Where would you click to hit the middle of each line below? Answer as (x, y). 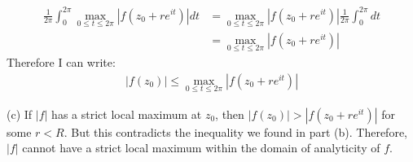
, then (230, 114)
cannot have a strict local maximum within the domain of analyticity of (201, 148)
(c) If (20, 114)
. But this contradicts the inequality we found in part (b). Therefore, (236, 131)
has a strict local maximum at (127, 114)
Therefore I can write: (61, 62)
